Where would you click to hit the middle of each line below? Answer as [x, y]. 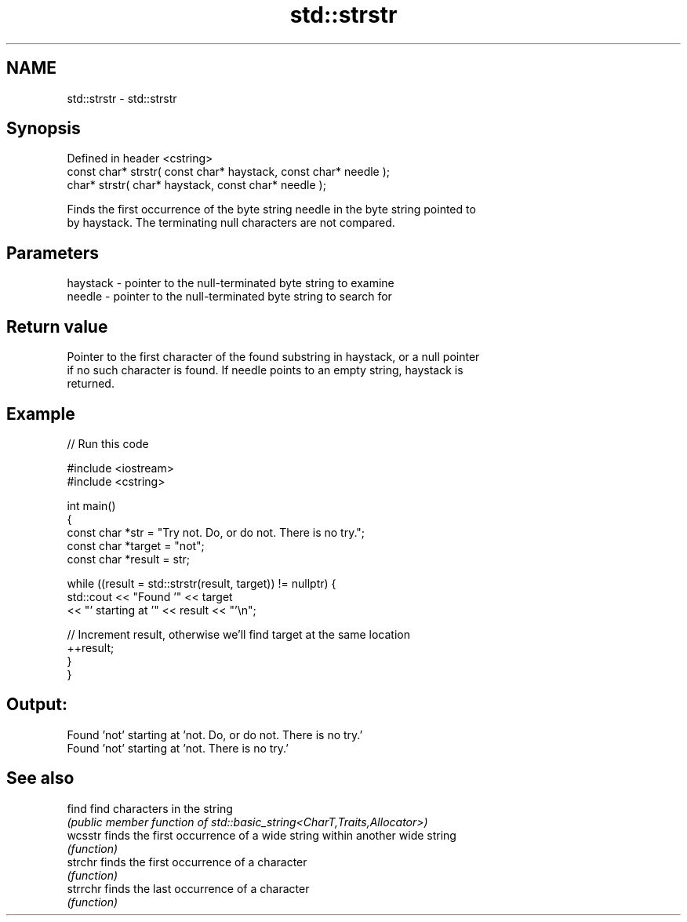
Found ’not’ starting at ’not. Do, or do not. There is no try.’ [215, 734]
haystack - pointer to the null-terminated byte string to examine [231, 283]
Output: [37, 705]
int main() [91, 505]
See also [40, 778]
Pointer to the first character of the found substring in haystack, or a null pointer [273, 357]
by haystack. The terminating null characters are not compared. [231, 223]
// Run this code [108, 443]
